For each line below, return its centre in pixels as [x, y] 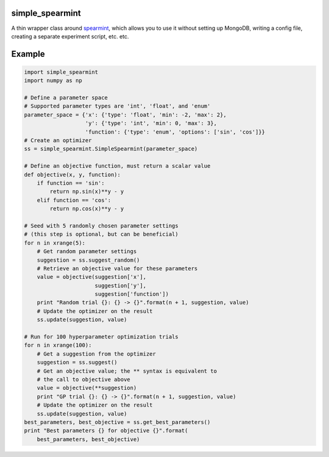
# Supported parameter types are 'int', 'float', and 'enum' [117, 106]
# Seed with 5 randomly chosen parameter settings [101, 225]
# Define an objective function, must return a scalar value [117, 166]
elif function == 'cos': [74, 200]
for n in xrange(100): [58, 345]
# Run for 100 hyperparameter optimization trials [101, 337]
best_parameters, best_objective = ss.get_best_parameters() [117, 422]
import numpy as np [53, 81]
